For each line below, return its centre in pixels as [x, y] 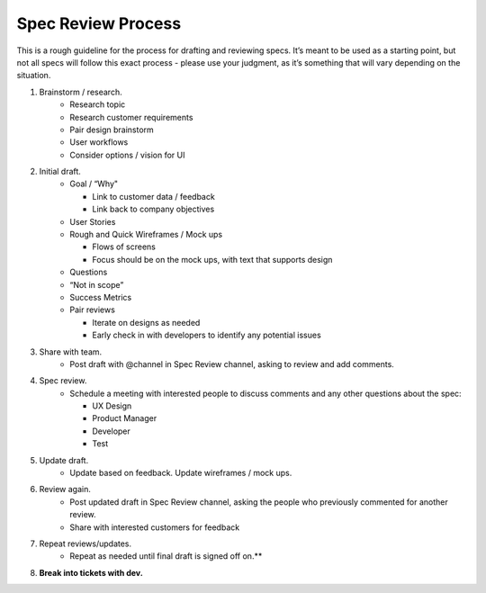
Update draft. [64, 460]
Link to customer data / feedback [153, 196]
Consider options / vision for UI [127, 155]
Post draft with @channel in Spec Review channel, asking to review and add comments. [232, 364]
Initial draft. [60, 172]
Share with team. [71, 352]
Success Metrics [101, 297]
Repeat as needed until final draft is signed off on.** [166, 556]
